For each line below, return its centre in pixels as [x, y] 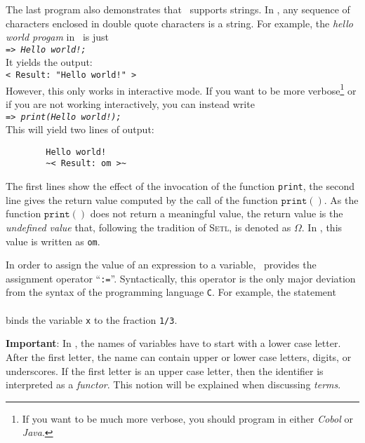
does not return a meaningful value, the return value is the [217, 213]
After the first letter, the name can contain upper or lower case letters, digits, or [179, 356]
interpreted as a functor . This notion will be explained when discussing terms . [173, 384]
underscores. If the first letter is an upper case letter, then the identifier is [165, 370]
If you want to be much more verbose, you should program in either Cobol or [187, 418]
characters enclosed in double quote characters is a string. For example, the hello [179, 23]
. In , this [322, 227]
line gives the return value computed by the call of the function [142, 199]
